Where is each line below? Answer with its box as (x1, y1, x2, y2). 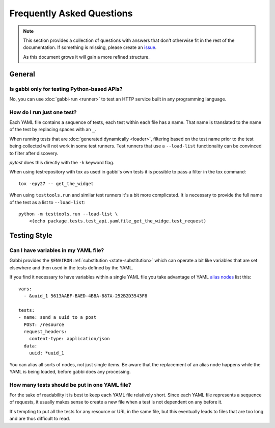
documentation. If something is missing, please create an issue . (23, 44, 157, 51)
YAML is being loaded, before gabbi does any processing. (9, 368, 131, 374)
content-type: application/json (29, 336, 110, 342)
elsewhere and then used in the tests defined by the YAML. (9, 264, 133, 270)
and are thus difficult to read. (9, 416, 71, 422)
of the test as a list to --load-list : (9, 199, 86, 205)
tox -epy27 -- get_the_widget (18, 181, 94, 186)
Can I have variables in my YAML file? (9, 247, 104, 254)
